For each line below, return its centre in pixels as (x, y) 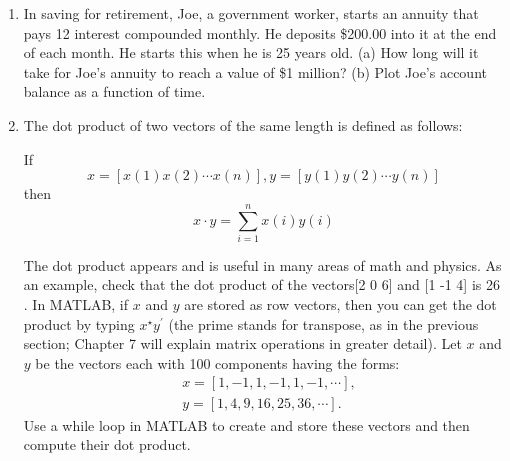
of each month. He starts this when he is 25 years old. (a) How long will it (251, 52)
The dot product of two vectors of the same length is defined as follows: (243, 124)
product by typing (79, 323)
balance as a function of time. (114, 91)
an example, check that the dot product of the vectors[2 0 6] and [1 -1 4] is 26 (261, 284)
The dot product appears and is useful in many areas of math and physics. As (262, 264)
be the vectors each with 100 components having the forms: (217, 362)
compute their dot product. (107, 444)
